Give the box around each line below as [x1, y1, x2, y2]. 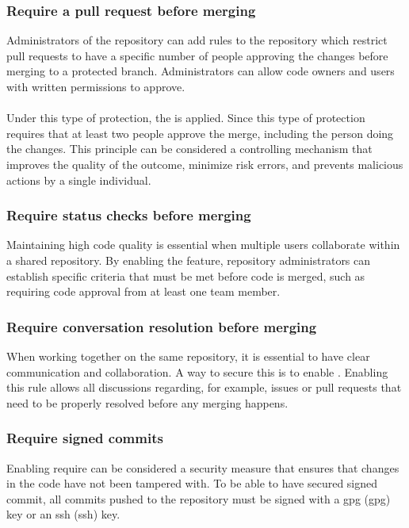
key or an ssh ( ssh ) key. [6, 506, 120, 522]
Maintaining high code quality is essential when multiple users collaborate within [6, 236, 400, 253]
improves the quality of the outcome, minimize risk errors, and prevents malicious [6, 155, 403, 172]
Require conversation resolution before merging [6, 316, 317, 336]
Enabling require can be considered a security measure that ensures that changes [6, 459, 399, 476]
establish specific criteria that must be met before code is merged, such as [6, 267, 365, 284]
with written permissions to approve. [6, 78, 185, 94]
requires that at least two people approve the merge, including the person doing [6, 124, 394, 141]
